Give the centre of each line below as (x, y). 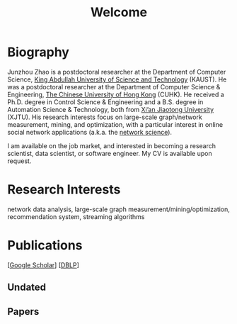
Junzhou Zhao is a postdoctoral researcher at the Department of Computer (117, 72)
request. (19, 161)
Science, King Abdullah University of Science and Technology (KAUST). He (117, 79)
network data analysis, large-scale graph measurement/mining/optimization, (118, 209)
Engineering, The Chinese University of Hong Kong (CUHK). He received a (116, 94)
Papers (23, 312)
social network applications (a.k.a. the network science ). (89, 132)
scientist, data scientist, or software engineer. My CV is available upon (110, 153)
